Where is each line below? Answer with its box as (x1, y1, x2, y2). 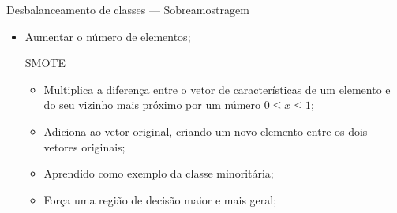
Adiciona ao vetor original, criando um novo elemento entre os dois (43, 122, 368, 139)
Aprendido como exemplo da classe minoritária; (43, 165, 274, 181)
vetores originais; (43, 138, 125, 155)
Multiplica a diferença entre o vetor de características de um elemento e (43, 80, 391, 97)
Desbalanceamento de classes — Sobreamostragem (6, 2, 249, 17)
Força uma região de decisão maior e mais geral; (43, 191, 277, 207)
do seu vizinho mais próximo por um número (43, 96, 261, 113)
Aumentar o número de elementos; (24, 28, 191, 44)
